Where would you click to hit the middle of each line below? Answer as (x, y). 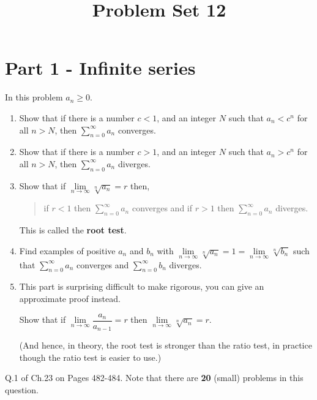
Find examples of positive (67, 250)
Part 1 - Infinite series (100, 68)
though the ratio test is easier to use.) (90, 357)
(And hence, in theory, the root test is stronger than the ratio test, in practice (166, 345)
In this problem (34, 97)
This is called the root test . (73, 230)
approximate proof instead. (70, 298)
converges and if (162, 208)
